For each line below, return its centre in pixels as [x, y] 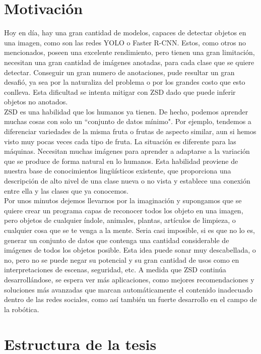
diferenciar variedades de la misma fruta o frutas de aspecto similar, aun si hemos [130, 131]
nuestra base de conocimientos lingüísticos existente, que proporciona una [118, 171]
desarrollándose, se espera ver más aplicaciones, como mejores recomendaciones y [129, 279]
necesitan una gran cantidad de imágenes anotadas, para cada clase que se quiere [129, 62]
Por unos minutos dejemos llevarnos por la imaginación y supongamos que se [123, 200]
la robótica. [22, 309]
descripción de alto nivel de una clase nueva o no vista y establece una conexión [127, 181]
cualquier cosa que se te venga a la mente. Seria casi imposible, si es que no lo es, [129, 230]
